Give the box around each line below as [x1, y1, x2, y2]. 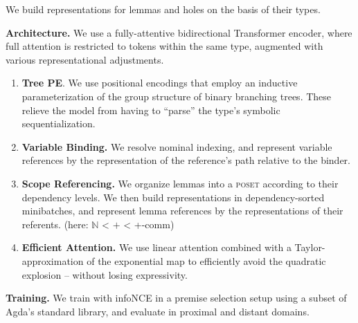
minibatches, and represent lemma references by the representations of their [21, 203, 343, 218]
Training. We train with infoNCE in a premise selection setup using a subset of [6, 290, 347, 305]
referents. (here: [21, 216, 89, 231]
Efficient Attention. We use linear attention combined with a [21, 240, 292, 255]
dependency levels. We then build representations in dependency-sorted [21, 190, 325, 204]
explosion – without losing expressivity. [21, 267, 188, 282]
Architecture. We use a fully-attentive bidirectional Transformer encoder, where [6, 25, 352, 39]
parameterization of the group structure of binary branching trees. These [21, 89, 332, 103]
